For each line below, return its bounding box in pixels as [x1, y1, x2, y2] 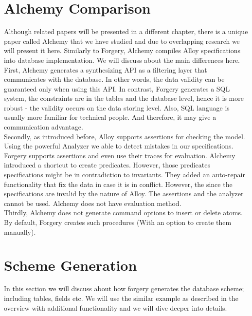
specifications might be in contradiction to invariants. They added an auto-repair [4, 169, 245, 180]
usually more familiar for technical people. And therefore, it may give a [4, 112, 216, 122]
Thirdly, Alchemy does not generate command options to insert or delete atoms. [4, 207, 243, 218]
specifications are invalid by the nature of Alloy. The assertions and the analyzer [4, 188, 244, 199]
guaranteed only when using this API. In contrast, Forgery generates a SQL [4, 83, 230, 93]
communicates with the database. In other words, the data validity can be [4, 74, 225, 84]
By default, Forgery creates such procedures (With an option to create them [4, 217, 232, 227]
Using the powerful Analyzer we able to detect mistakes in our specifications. [4, 141, 234, 151]
